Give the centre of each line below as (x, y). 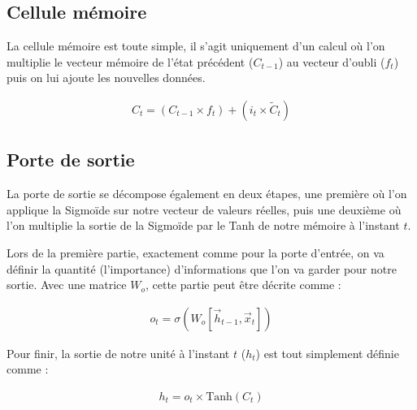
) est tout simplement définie (327, 353)
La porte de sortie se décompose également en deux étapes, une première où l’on (207, 194)
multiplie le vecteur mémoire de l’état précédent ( (130, 61)
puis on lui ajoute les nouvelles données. (106, 78)
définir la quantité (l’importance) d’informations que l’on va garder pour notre (202, 268)
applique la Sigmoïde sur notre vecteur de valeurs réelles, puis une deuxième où (204, 209)
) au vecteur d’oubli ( (332, 61)
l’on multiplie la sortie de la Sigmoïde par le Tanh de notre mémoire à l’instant (203, 225)
